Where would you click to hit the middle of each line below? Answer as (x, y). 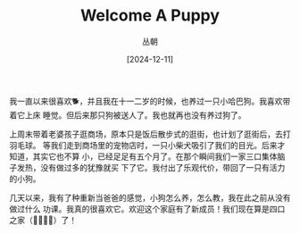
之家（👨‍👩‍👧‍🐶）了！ (43, 220)
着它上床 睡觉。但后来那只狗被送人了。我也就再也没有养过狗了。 (128, 115)
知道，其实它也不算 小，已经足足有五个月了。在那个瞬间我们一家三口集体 (143, 156)
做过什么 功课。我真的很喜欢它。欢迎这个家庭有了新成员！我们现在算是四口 (147, 209)
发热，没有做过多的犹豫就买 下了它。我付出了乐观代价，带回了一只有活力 (151, 167)
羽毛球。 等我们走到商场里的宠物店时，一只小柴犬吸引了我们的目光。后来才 (147, 145)
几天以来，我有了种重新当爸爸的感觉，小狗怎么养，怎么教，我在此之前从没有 (150, 197)
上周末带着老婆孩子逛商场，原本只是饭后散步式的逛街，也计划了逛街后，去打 (150, 134)
